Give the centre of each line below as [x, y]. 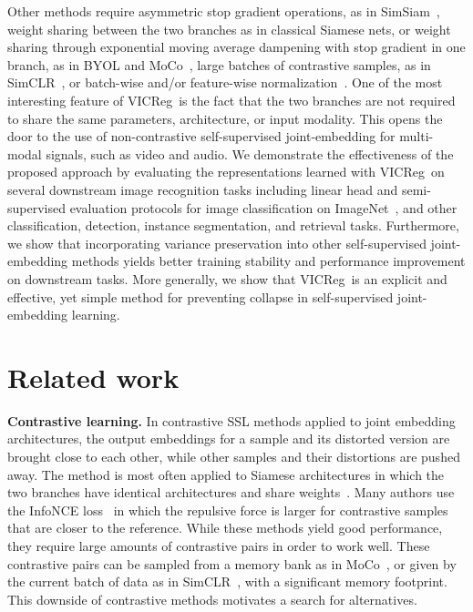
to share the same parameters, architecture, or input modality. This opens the [225, 118]
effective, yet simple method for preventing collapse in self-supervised [201, 296]
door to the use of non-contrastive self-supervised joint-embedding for [201, 136]
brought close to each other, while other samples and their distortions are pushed [234, 456]
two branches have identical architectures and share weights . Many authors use [231, 492]
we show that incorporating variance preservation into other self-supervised [217, 243]
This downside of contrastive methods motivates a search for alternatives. [212, 599]
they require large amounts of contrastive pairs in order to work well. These [219, 545]
